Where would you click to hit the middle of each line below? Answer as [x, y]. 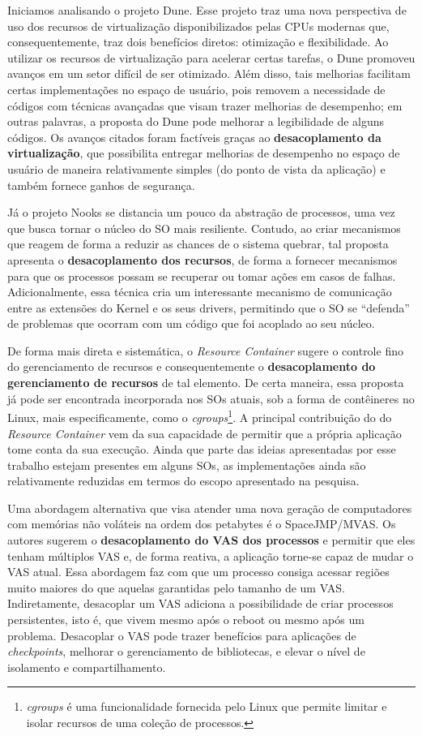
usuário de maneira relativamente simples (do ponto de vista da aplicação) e [196, 168]
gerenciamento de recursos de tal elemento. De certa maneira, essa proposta [206, 383]
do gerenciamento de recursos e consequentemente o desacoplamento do [192, 366]
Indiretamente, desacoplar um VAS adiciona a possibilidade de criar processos [200, 603]
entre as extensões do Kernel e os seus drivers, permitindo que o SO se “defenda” [209, 307]
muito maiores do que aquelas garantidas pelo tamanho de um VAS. [176, 587]
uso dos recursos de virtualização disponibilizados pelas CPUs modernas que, [198, 26]
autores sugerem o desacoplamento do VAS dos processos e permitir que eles [211, 540]
